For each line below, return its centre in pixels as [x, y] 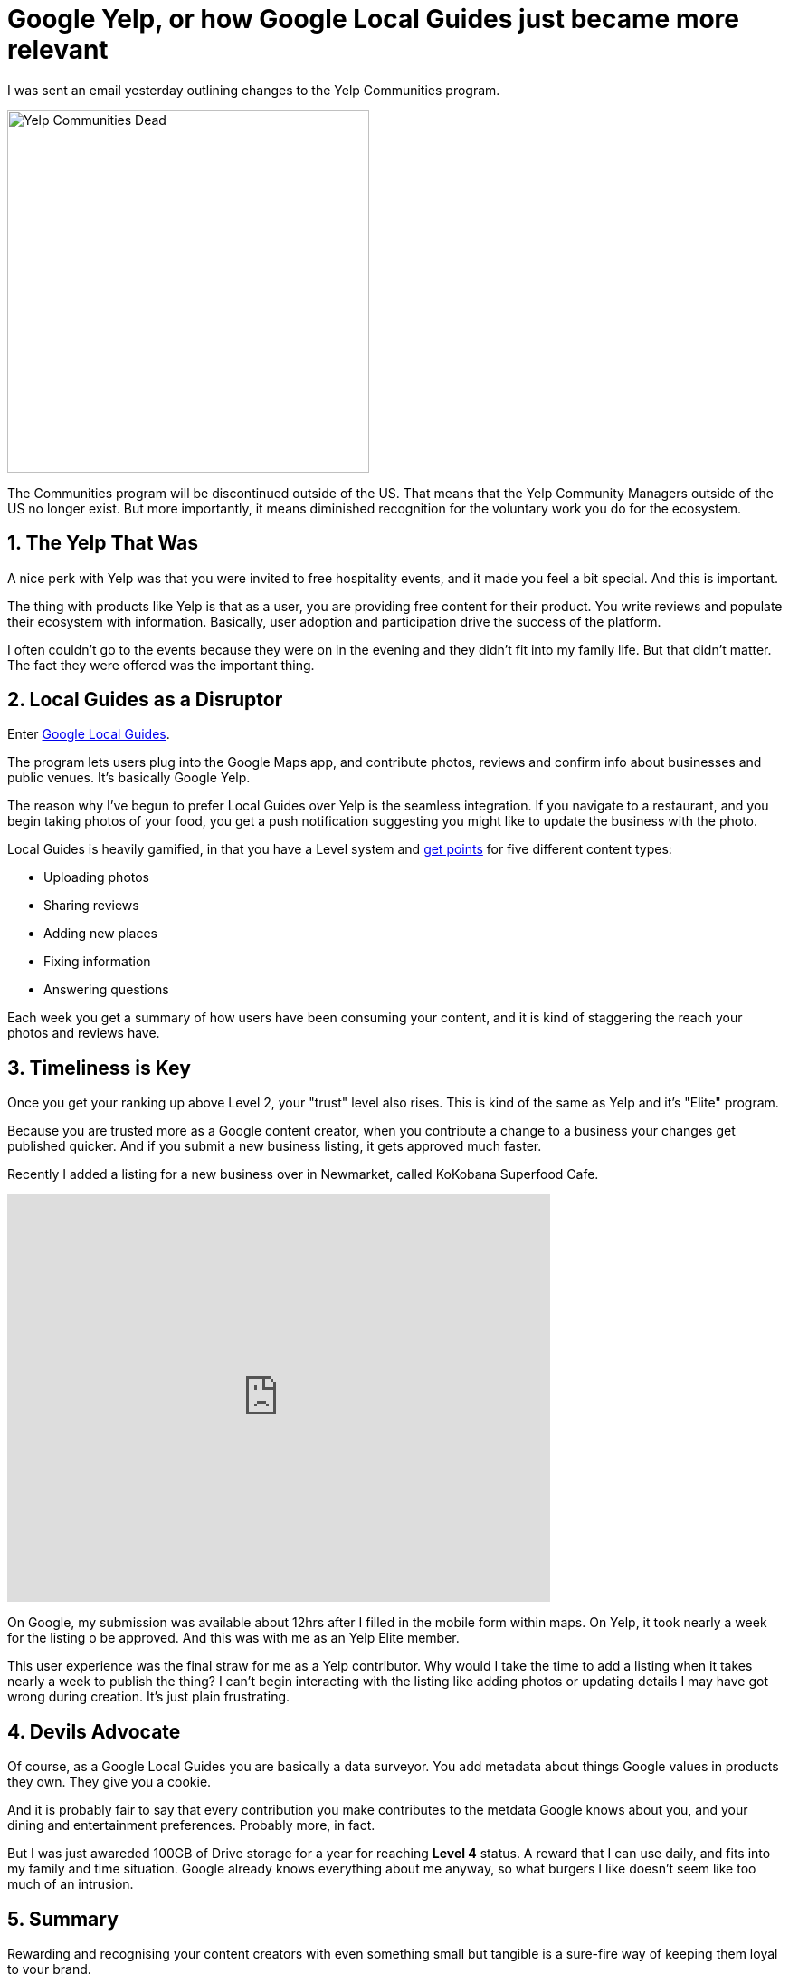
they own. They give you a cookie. [109, 1782]
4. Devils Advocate [94, 1731]
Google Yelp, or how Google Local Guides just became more [374, 19]
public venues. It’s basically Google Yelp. [129, 778]
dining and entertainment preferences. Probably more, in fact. [191, 1825]
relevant [58, 50]
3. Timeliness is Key [99, 1068]
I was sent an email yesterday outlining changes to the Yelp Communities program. [254, 90]
